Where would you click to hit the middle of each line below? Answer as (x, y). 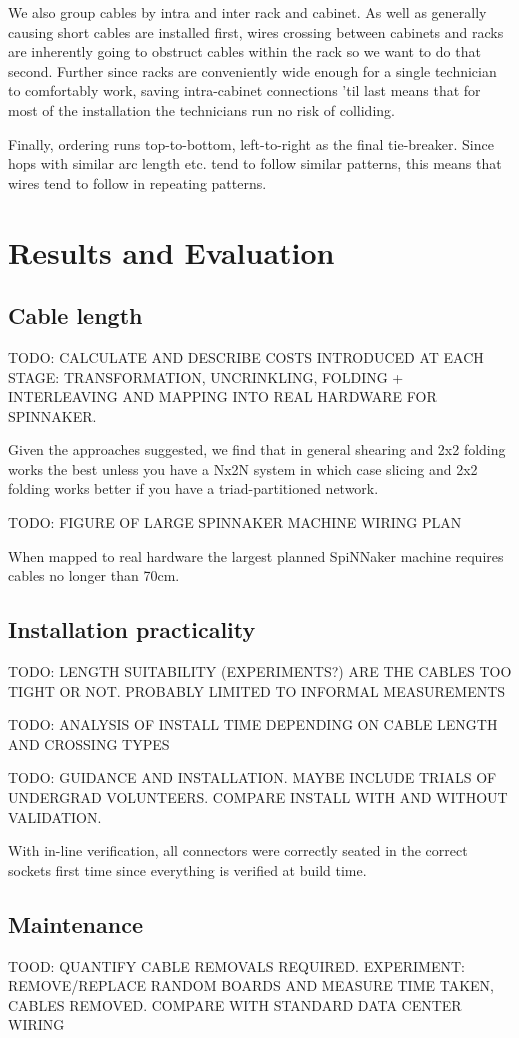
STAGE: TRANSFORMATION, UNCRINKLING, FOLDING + (206, 376)
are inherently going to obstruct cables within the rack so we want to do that (244, 51)
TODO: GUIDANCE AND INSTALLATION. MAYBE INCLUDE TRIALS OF (252, 777)
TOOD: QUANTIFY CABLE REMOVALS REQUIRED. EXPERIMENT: (236, 965)
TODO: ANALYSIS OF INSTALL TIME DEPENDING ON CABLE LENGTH (253, 724)
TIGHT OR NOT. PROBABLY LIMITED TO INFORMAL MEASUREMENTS (257, 690)
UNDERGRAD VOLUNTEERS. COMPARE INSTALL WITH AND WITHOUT (258, 797)
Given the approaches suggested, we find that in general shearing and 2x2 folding (257, 449)
